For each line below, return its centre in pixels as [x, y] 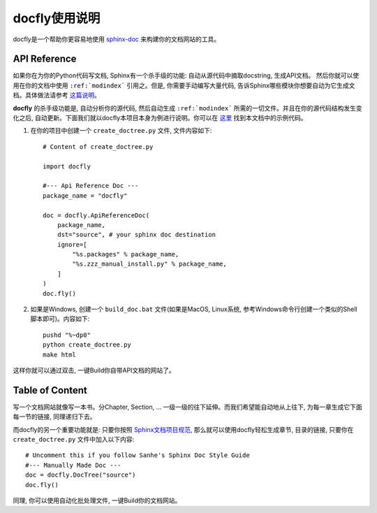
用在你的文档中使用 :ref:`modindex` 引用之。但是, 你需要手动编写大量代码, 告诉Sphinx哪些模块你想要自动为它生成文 [184, 85]
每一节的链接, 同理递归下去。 [54, 417]
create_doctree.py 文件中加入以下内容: [74, 440]
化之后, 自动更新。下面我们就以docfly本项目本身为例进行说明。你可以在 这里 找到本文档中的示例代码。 [160, 118]
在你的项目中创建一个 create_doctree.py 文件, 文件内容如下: [121, 131]
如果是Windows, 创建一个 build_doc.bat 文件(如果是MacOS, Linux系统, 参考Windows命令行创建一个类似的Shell [194, 309]
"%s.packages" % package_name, [126, 254]
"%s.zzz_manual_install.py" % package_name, [149, 264]
